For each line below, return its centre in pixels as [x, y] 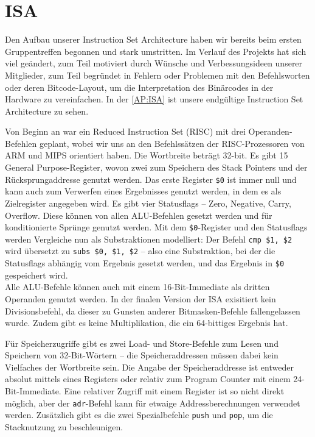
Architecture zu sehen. [47, 111]
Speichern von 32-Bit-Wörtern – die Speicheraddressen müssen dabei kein [142, 355]
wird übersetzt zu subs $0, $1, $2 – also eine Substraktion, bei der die [140, 251]
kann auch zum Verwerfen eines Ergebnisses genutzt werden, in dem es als [143, 191]
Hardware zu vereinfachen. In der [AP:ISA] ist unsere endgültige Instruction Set [154, 99]
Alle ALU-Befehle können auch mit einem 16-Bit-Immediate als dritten [137, 287]
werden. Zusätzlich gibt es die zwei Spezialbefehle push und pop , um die [139, 415]
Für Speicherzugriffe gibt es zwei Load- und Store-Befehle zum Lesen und [142, 343]
